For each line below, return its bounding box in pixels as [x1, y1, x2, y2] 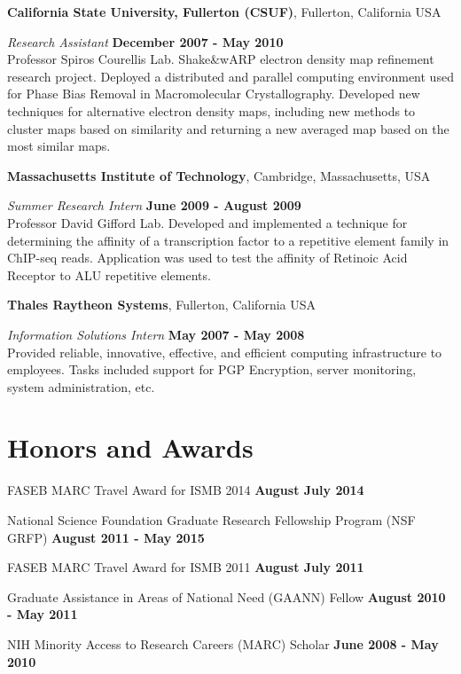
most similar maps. [7, 137, 111, 155]
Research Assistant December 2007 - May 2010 [7, 32, 284, 51]
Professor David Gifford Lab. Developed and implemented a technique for [7, 213, 408, 231]
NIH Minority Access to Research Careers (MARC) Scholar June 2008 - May [7, 634, 439, 653]
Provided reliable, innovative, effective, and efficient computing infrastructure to [7, 342, 442, 361]
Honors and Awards [7, 429, 254, 466]
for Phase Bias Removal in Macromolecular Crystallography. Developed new [7, 84, 420, 103]
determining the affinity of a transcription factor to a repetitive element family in [7, 231, 449, 249]
